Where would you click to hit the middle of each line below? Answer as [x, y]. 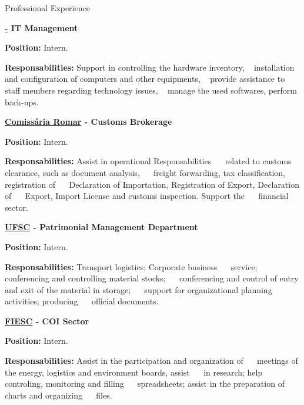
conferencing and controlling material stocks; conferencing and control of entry [152, 278]
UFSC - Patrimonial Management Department [101, 227]
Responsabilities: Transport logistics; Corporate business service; [131, 266]
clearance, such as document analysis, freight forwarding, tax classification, [145, 172]
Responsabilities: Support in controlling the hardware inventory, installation [150, 67]
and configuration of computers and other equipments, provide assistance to [145, 79]
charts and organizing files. [59, 395]
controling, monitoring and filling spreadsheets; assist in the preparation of [145, 384]
